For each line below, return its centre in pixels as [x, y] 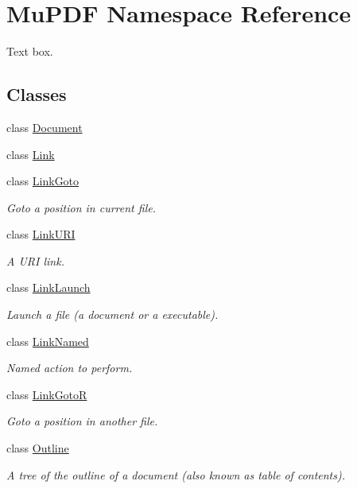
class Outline [38, 448]
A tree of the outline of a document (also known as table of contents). [176, 474]
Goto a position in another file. [82, 421]
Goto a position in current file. [81, 207]
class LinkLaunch [49, 287]
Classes [37, 94]
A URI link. [35, 260]
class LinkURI [41, 234]
